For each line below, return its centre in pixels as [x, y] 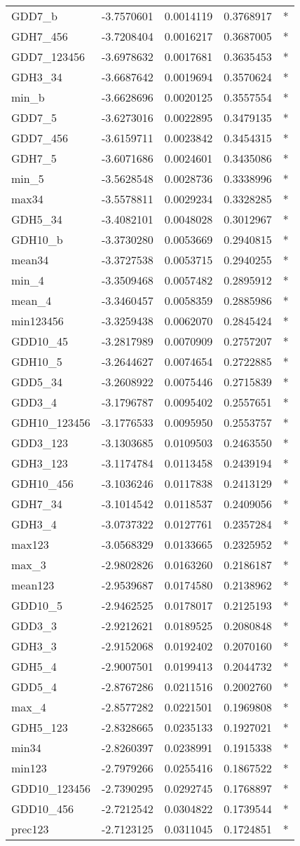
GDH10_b [37, 239]
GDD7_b [34, 16]
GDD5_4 [34, 687]
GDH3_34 [37, 77]
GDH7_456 [40, 36]
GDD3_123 [40, 443]
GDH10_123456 [51, 422]
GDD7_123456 [48, 56]
